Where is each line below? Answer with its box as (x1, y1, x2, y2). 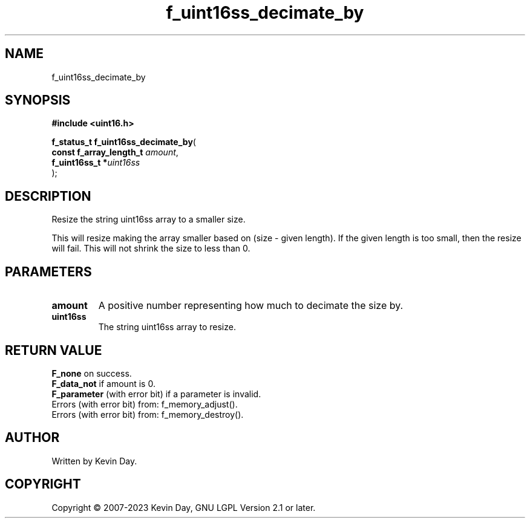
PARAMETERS (5, 264, 92, 279)
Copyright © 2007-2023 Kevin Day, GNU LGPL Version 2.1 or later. (51, 502, 316, 513)
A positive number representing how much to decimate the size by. (98, 299, 404, 312)
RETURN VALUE (5, 342, 102, 358)
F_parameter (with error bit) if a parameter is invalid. (51, 388, 261, 399)
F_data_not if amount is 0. (51, 378, 155, 389)
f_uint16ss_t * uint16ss (51, 157, 140, 168)
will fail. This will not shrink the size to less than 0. (51, 243, 250, 254)
